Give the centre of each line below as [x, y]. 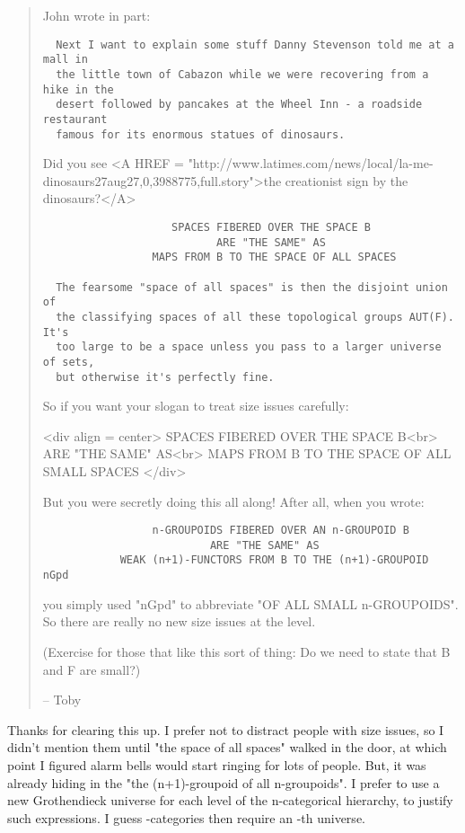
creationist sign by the [347, 180]
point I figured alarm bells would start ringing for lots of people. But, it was [217, 764]
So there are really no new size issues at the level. [179, 621]
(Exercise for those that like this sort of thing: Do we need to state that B [246, 651]
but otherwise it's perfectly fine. [165, 377]
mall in [65, 60]
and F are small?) [92, 669]
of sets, [69, 362]
